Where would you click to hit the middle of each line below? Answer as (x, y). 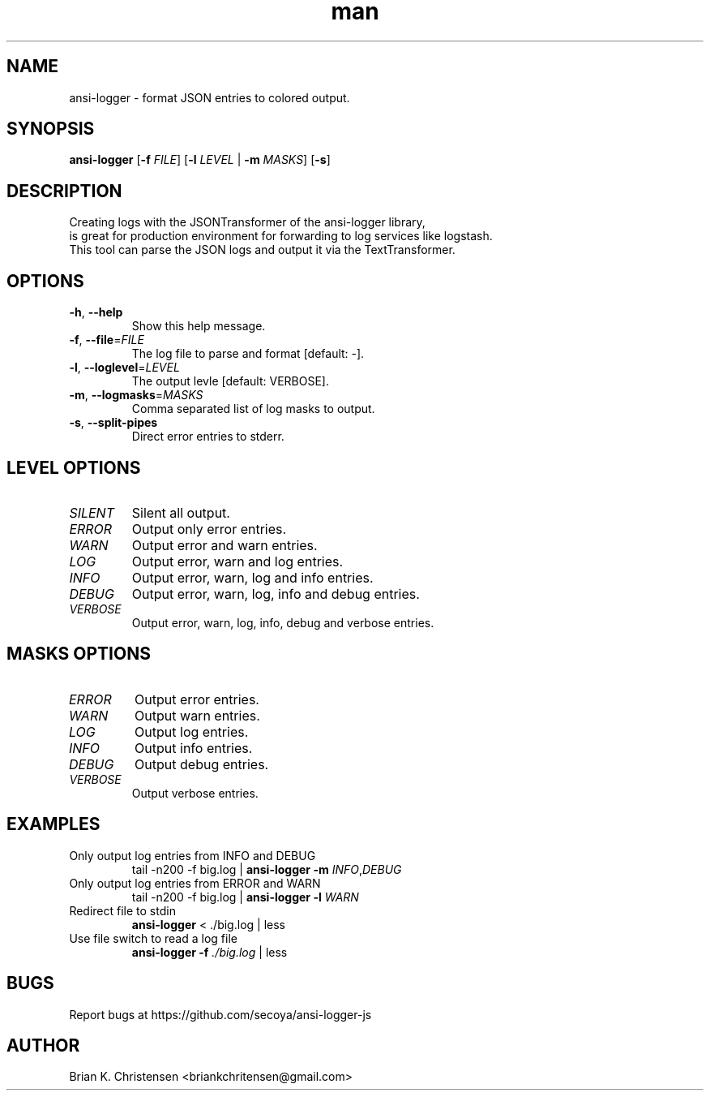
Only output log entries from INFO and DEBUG (192, 855)
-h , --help (96, 312)
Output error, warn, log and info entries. (252, 577)
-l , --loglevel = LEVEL (124, 368)
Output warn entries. (197, 715)
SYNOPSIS (51, 129)
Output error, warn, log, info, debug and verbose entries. (283, 622)
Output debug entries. (202, 764)
